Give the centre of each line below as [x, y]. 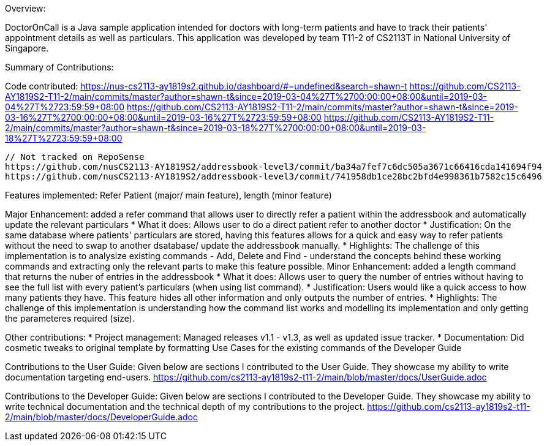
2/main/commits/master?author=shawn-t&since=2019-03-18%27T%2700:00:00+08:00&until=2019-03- [216, 128]
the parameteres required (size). [70, 318]
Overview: [25, 8]
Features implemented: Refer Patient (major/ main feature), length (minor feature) [168, 195]
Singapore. [27, 48]
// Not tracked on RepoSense [75, 157]
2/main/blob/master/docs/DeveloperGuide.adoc [101, 417]
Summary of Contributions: [59, 67]
